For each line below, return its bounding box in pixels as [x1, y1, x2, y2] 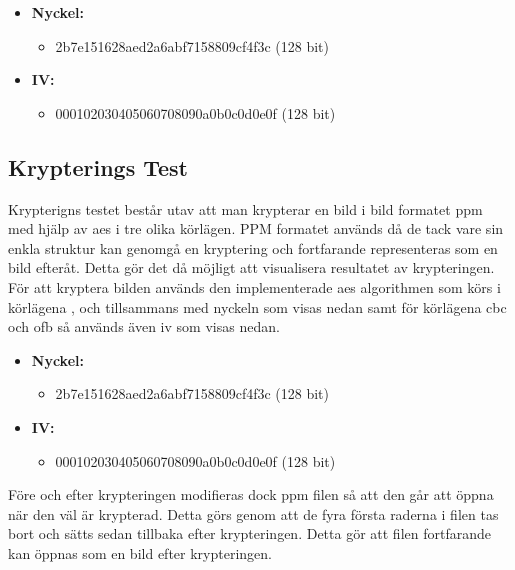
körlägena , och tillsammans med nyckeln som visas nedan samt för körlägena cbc [8, 296, 507, 317]
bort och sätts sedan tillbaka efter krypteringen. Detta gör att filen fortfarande [8, 523, 491, 544]
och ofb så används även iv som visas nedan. [8, 316, 280, 337]
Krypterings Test [8, 151, 188, 182]
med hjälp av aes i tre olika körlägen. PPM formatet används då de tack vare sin [8, 218, 504, 239]
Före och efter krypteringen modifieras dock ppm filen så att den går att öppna [8, 484, 494, 505]
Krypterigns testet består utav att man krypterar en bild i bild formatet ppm [8, 198, 483, 219]
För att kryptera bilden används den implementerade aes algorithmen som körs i [8, 276, 501, 297]
